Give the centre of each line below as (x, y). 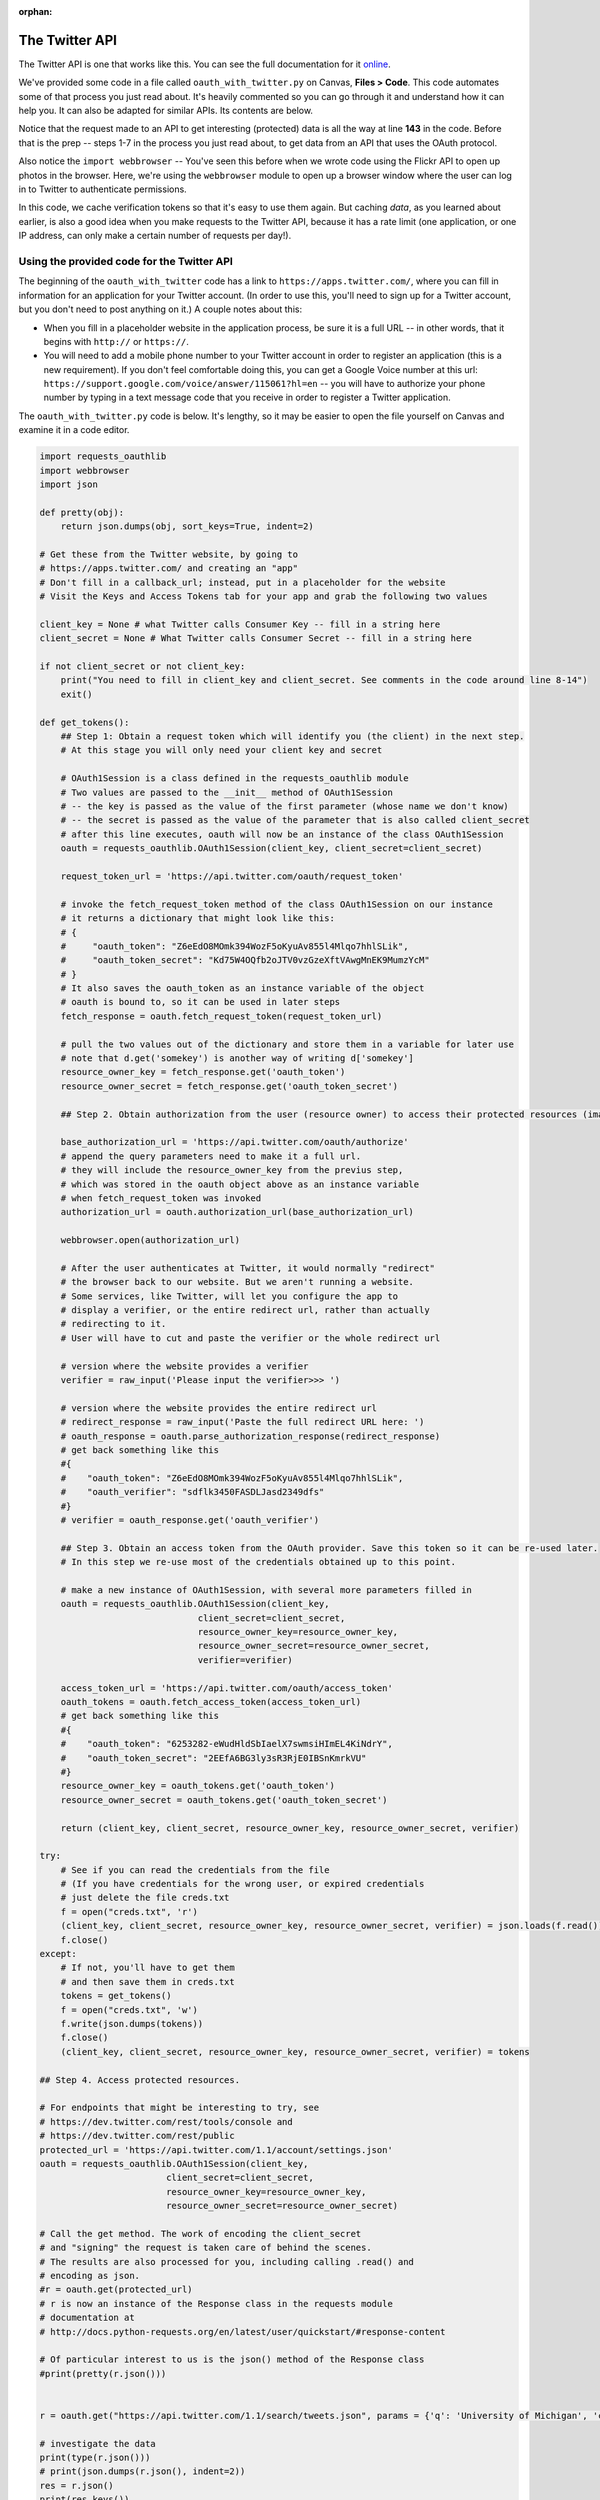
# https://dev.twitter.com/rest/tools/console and (166, 2121)
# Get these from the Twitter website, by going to (169, 554)
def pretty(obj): (82, 512)
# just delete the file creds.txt (145, 1898)
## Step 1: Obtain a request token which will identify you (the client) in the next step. (292, 736)
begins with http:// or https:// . (116, 341)
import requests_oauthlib (103, 456)
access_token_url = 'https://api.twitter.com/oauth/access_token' (227, 1688)
